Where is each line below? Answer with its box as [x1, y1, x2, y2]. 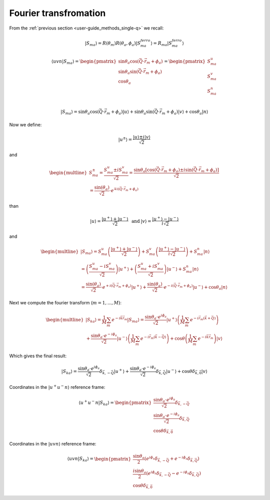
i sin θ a [132, 468, 146, 475]
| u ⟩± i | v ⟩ [132, 134, 151, 140]
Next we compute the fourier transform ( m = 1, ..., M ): [9, 299, 122, 305]
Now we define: [9, 122, 42, 128]
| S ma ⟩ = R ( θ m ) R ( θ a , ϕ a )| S [84, 40, 141, 47]
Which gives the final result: [9, 353, 67, 359]
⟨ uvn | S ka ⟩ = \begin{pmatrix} [67, 456, 131, 463]
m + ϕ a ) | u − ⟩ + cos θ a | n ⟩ [179, 283, 227, 291]
